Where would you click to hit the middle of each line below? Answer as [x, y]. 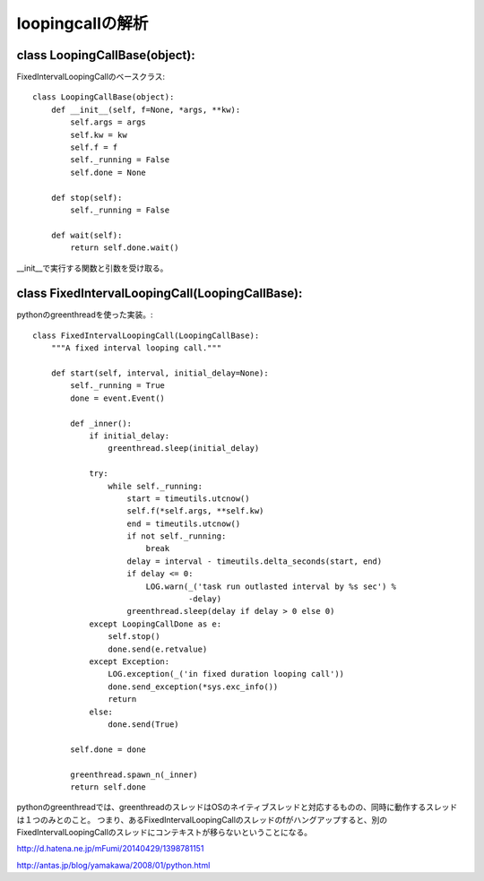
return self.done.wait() [125, 248]
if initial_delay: [130, 436]
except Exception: [130, 661]
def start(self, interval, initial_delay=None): [160, 373]
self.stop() [134, 637]
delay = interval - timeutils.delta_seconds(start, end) [255, 561]
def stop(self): [86, 198]
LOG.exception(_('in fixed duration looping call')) [226, 674]
